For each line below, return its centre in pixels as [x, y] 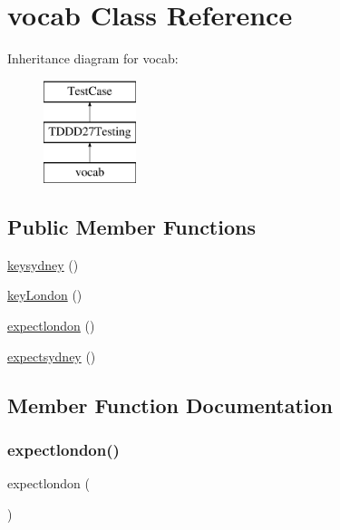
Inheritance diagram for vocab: [93, 58]
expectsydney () [52, 356]
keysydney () [43, 264]
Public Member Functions [131, 227]
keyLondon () [45, 295]
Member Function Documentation [170, 405]
